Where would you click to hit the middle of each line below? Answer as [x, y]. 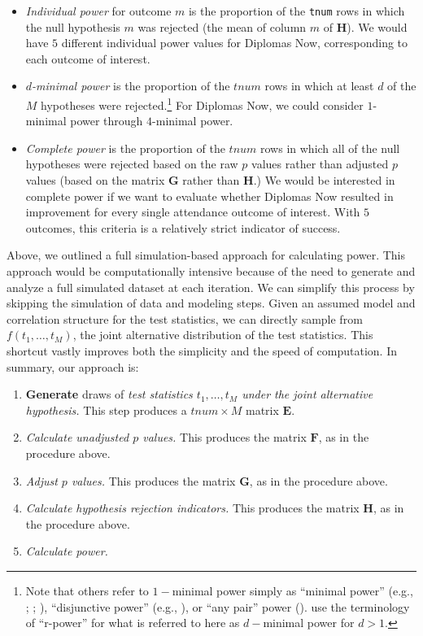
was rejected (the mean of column [222, 26]
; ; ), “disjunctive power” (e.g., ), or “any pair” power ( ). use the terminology [218, 606]
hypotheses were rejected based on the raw [132, 164]
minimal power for [309, 623]
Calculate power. [67, 551]
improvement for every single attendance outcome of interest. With [193, 212]
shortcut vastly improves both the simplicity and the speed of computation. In [202, 351]
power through [107, 121]
